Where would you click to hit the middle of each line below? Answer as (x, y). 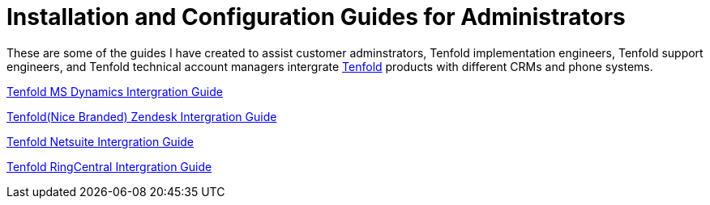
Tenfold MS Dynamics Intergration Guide (115, 91)
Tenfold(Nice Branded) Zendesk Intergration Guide (142, 116)
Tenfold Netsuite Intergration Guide (101, 141)
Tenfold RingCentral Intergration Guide (109, 166)
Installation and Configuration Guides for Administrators (316, 17)
